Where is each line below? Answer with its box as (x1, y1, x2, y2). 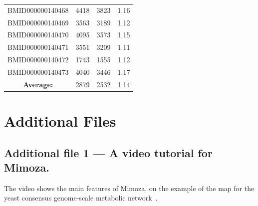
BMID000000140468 (7, 4, 69, 15)
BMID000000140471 (7, 42, 69, 52)
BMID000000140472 (7, 54, 69, 65)
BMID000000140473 (7, 66, 69, 77)
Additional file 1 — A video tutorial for (4, 145, 213, 160)
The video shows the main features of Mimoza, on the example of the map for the (4, 183, 255, 193)
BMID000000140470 (7, 29, 69, 40)
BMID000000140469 (7, 17, 69, 27)
